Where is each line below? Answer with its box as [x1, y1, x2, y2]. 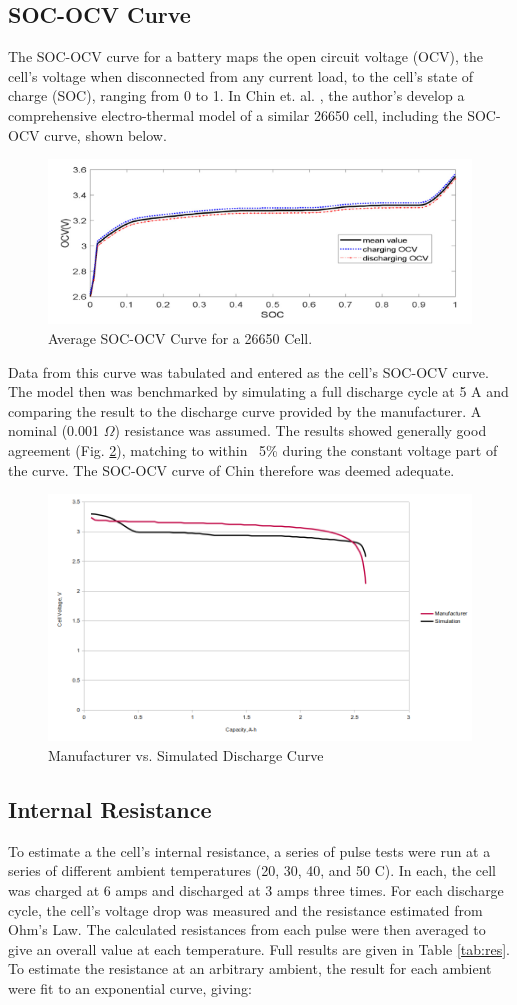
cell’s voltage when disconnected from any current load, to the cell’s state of [8, 65, 474, 86]
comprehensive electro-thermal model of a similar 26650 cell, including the [8, 104, 463, 125]
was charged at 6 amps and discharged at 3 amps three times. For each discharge [8, 880, 504, 901]
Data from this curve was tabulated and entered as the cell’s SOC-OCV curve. [8, 361, 489, 382]
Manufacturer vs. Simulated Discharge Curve [48, 745, 324, 766]
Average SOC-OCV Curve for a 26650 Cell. [48, 328, 313, 349]
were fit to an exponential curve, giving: [8, 978, 252, 999]
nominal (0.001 [8, 420, 100, 441]
